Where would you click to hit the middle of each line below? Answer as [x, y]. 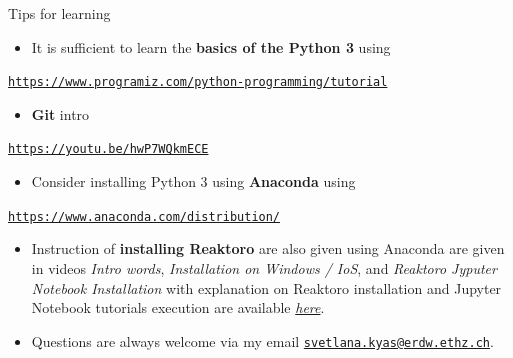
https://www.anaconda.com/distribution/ [144, 216]
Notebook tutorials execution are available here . [178, 307]
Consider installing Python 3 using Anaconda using [193, 181]
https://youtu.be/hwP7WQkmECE [108, 149]
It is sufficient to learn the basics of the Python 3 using [211, 46]
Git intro [60, 113]
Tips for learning [59, 13]
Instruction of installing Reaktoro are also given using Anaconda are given [268, 248]
